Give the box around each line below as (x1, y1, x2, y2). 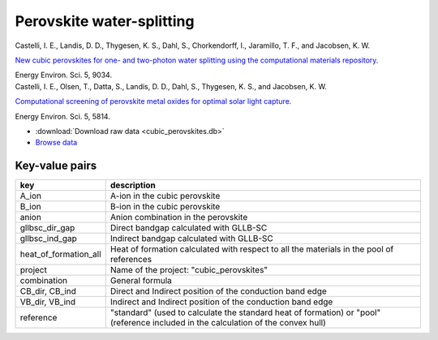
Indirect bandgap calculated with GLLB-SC (109, 233, 273, 244)
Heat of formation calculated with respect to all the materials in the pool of (109, 243, 394, 255)
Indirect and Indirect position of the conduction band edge (109, 296, 333, 308)
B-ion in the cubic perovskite (109, 201, 221, 213)
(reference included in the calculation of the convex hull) (109, 317, 326, 329)
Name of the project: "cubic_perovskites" (109, 265, 268, 276)
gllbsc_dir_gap (19, 222, 75, 234)
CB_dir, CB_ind (19, 286, 77, 297)
